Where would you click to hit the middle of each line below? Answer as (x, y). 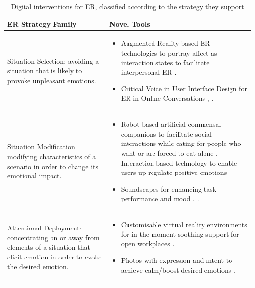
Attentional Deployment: (45, 228)
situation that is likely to (45, 71)
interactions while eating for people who (181, 143)
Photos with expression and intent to (177, 260)
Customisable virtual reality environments (184, 224)
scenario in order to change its (53, 166)
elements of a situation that (49, 247)
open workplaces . (148, 244)
